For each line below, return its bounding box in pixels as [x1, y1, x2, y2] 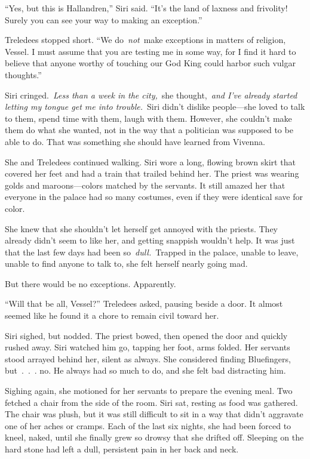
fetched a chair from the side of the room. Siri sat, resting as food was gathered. [5, 396, 298, 408]
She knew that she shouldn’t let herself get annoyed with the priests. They [5, 222, 278, 235]
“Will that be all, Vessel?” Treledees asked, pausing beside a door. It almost [5, 297, 283, 310]
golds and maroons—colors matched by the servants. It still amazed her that [5, 178, 286, 191]
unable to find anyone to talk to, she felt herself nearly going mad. [5, 257, 248, 270]
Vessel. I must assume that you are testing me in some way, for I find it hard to [5, 45, 296, 57]
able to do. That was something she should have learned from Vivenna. [5, 135, 265, 147]
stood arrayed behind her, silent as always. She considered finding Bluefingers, [5, 352, 291, 365]
